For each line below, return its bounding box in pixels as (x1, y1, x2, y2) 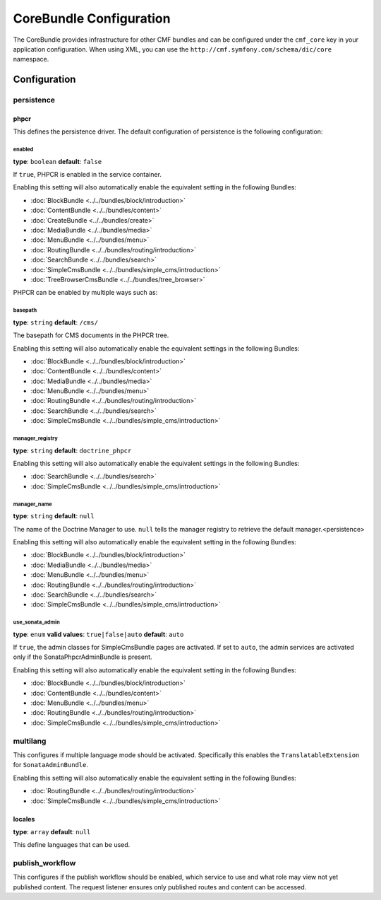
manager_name (13, 501, 52, 508)
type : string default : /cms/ (13, 318, 99, 327)
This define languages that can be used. (13, 841, 131, 849)
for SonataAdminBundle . (13, 761, 88, 769)
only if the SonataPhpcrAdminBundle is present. (13, 653, 152, 661)
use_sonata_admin (13, 619, 60, 626)
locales (13, 814, 35, 823)
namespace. (13, 55, 49, 64)
